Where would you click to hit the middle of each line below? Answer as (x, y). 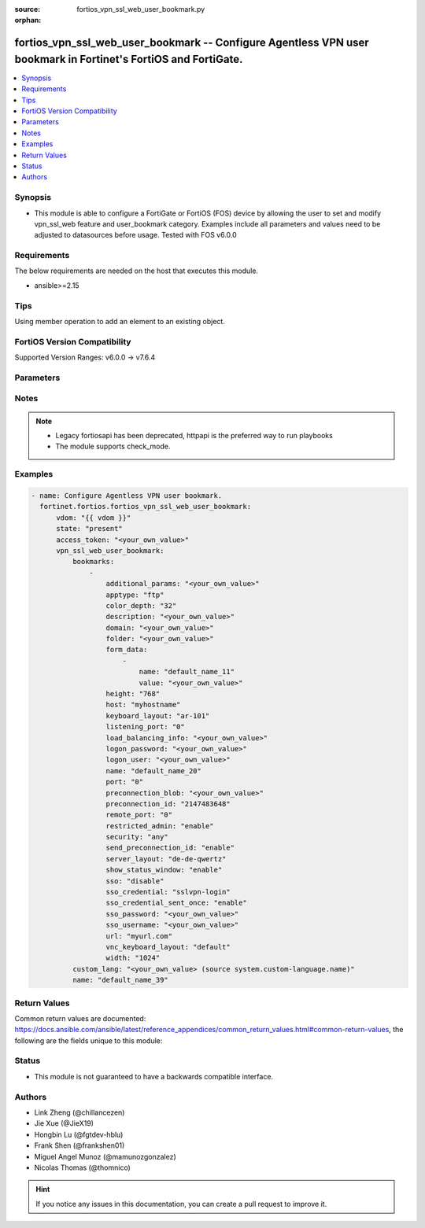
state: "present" (90, 529)
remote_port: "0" (139, 815)
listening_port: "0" (145, 727)
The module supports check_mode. (113, 446)
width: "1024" (133, 958)
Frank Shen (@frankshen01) (79, 1145)
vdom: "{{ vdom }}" (94, 518)
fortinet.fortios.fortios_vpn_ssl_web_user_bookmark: (146, 507)
